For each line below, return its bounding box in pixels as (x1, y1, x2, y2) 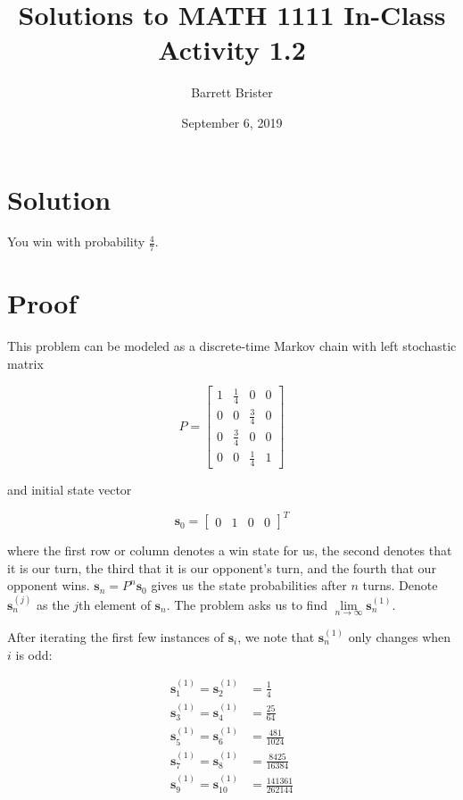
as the (36, 595, 70, 613)
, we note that (237, 627, 315, 646)
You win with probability (7, 232, 145, 251)
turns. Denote (362, 576, 438, 595)
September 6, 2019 (181, 112, 283, 131)
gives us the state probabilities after (151, 576, 347, 595)
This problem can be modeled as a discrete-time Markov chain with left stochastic (7, 337, 457, 355)
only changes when (348, 627, 451, 646)
